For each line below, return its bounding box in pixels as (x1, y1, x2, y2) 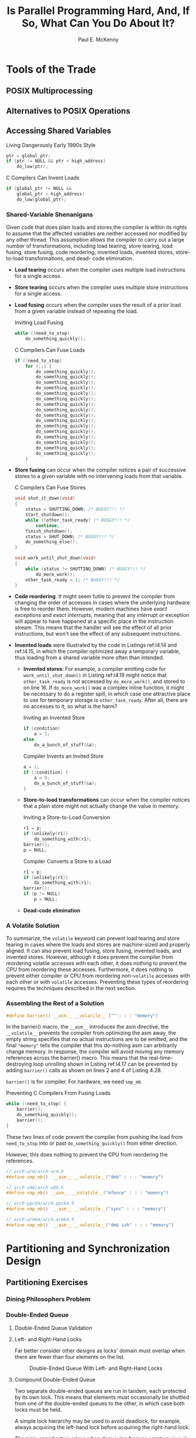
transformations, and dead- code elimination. (25, 255, 134, 262)
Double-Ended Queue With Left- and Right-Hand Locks (29, 1365, 163, 1372)
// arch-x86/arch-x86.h (6, 1185, 64, 1191)
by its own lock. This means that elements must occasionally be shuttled (14, 1393, 190, 1400)
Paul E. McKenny (78, 36, 119, 43)
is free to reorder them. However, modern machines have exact (14, 605, 167, 612)
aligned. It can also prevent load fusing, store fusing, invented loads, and (6, 947, 181, 954)
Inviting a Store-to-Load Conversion (23, 814, 110, 821)
